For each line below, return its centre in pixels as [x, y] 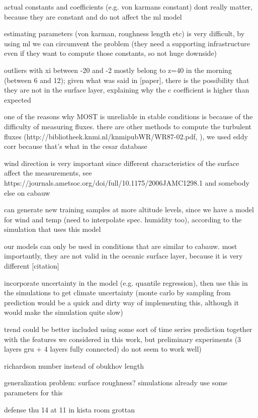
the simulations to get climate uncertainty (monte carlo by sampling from [117, 292]
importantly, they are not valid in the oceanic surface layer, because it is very [123, 256]
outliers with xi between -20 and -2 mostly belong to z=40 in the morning [118, 70]
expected [18, 99]
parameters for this [33, 392]
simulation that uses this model [53, 229]
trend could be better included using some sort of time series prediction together [128, 329]
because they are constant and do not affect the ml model [93, 16]
